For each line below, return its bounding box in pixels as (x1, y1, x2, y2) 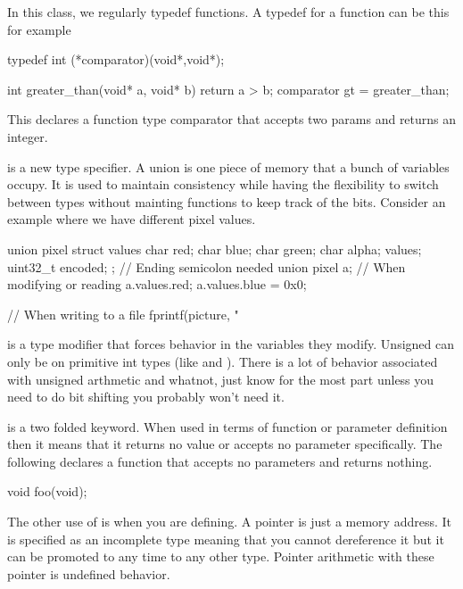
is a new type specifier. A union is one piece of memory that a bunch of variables (7, 157, 450, 176)
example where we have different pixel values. (7, 210, 256, 228)
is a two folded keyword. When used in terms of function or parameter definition (7, 417, 448, 436)
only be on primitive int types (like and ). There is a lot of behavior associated (7, 352, 438, 370)
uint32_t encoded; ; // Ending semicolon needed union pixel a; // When (7, 257, 406, 276)
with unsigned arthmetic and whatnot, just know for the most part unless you (7, 369, 434, 388)
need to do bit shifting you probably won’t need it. (7, 387, 285, 406)
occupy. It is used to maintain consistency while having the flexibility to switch (7, 175, 439, 194)
